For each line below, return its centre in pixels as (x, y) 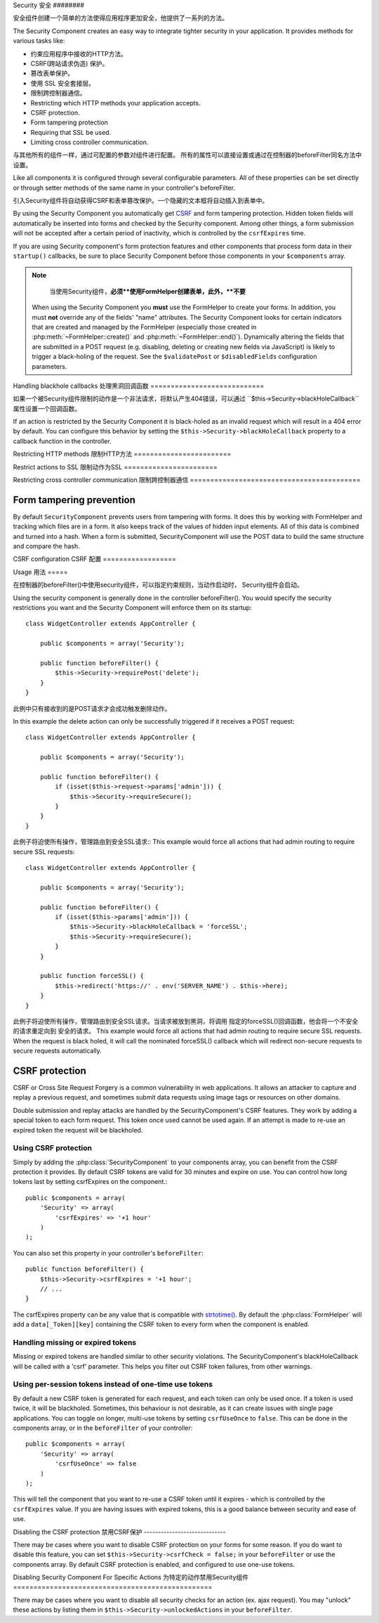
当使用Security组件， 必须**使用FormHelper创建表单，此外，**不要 (147, 291)
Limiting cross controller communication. (89, 142)
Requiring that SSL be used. (71, 132)
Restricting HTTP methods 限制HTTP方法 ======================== (122, 454)
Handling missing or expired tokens (75, 1342)
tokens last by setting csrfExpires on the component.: (90, 1182)
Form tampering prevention (74, 500)
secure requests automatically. (57, 1051)
